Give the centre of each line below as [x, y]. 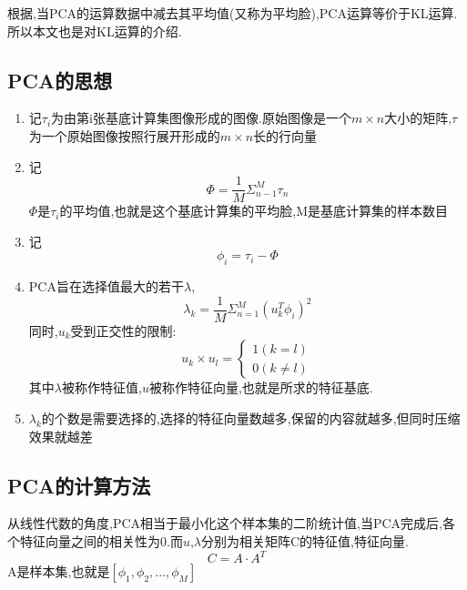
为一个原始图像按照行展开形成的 [124, 135]
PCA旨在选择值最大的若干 [106, 286]
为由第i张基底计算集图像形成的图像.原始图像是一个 [201, 118]
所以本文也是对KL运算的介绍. [95, 31]
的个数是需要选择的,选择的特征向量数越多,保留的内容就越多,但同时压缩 [251, 418]
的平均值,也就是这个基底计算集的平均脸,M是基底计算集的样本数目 [254, 211]
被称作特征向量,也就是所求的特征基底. [261, 387]
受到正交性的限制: [123, 330]
